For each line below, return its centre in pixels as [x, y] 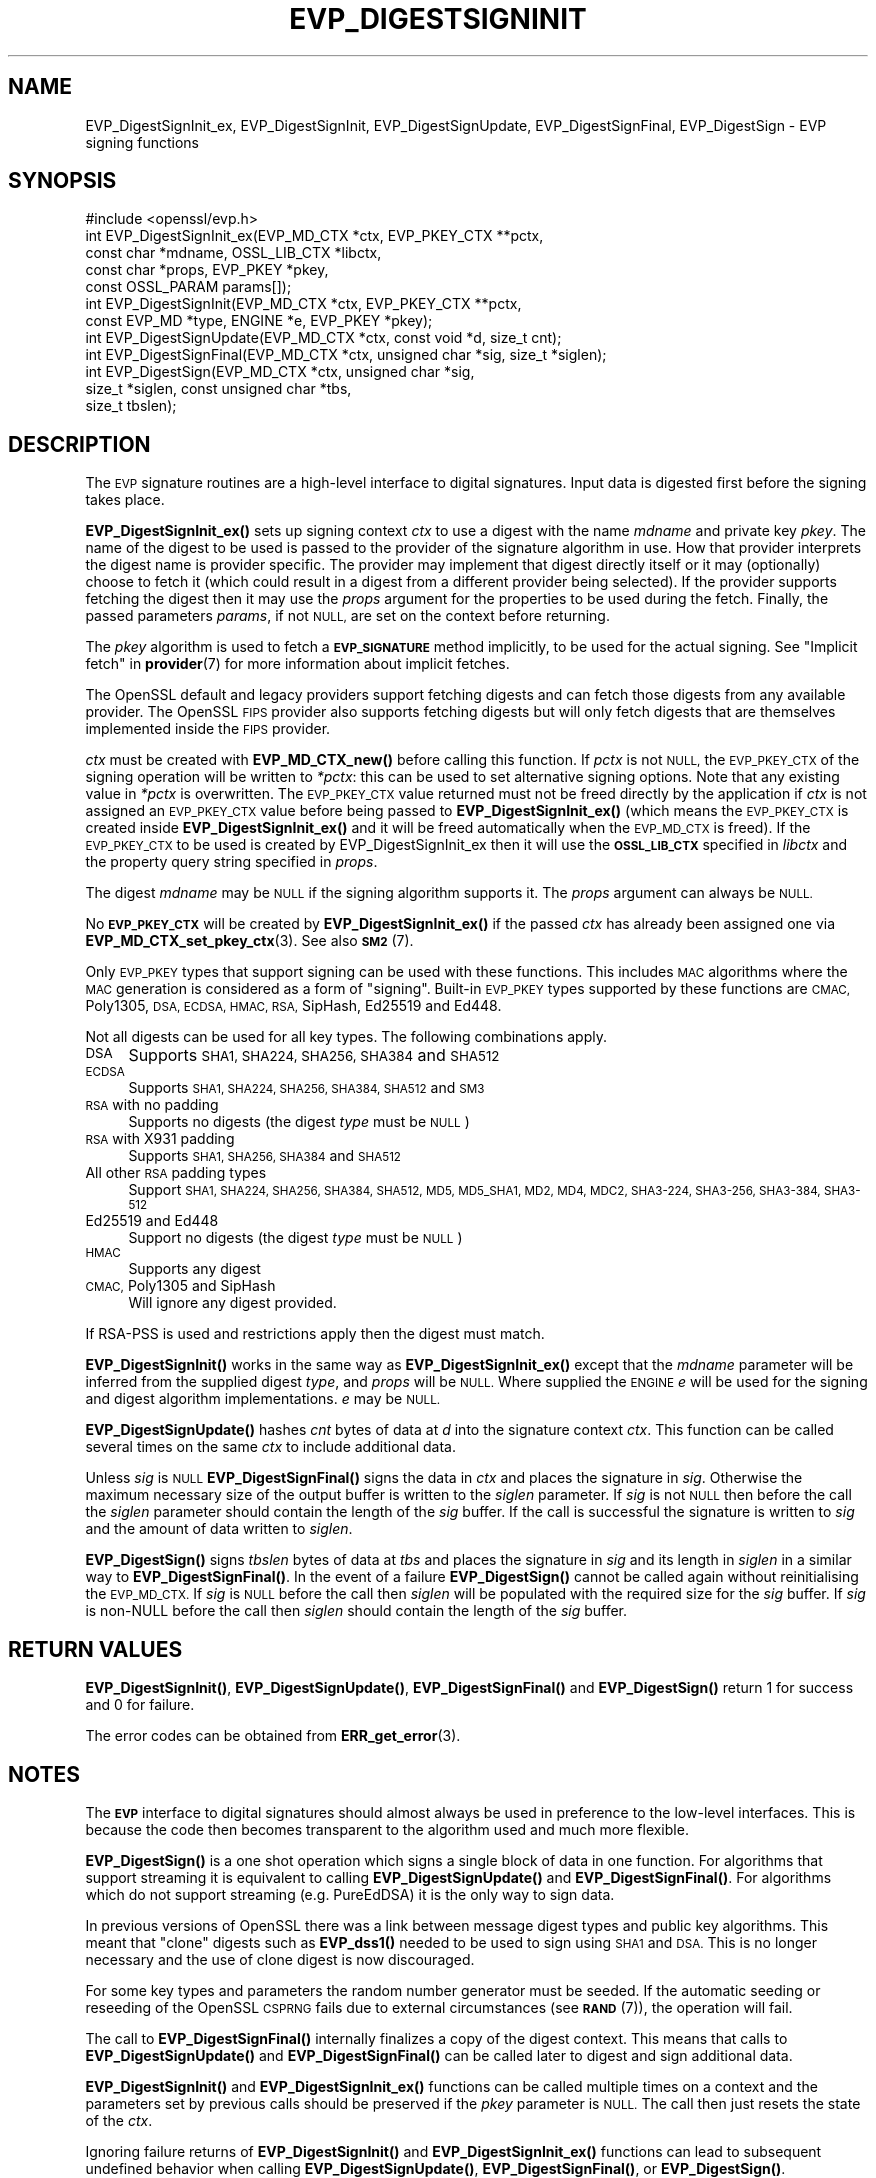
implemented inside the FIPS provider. [208, 729]
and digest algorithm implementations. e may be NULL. [263, 1399]
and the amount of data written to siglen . [219, 1529]
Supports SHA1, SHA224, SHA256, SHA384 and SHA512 [314, 1055]
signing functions [142, 142]
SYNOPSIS [62, 181]
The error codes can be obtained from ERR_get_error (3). [273, 1736]
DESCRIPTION [79, 444]
